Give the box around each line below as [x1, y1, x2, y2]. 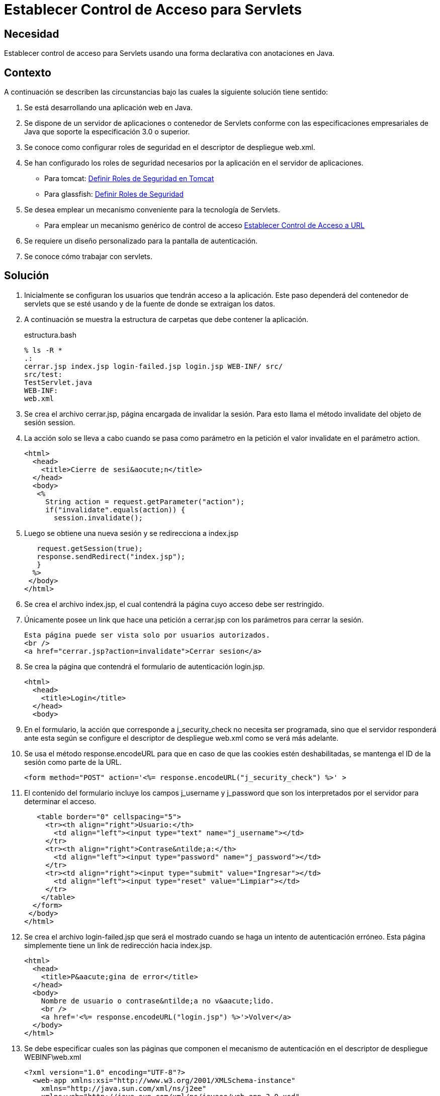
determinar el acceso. [24, 797, 97, 806]
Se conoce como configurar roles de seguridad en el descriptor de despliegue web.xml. [24, 143, 315, 152]
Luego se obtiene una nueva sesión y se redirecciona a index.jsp [24, 528, 238, 537]
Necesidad [4, 27, 59, 40]
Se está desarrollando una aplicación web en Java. [24, 103, 193, 112]
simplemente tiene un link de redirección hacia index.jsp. [24, 941, 212, 950]
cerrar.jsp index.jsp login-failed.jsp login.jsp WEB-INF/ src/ [24, 362, 283, 370]
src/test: [24, 370, 62, 378]
